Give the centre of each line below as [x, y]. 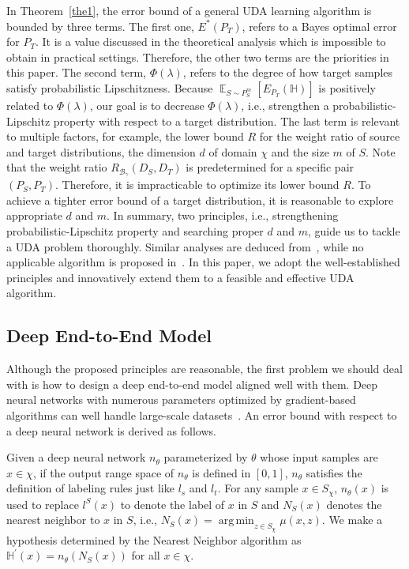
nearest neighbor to [53, 520]
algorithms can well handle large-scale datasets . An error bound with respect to [202, 415]
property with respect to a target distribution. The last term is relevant [227, 121]
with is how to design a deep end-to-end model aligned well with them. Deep [192, 384]
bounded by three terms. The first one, [100, 26]
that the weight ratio [57, 167]
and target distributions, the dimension [101, 151]
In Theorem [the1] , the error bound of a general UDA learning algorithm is [189, 10]
